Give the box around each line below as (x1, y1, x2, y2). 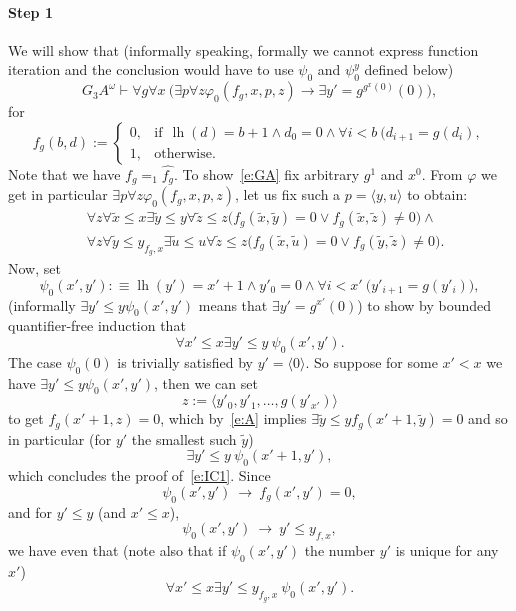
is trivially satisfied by (117, 351, 253, 372)
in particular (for (8, 428, 112, 449)
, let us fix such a (234, 184, 341, 205)
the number (304, 539, 376, 560)
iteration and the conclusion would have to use (8, 59, 294, 80)
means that (198, 294, 268, 315)
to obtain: (407, 184, 468, 205)
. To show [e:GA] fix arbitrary (174, 164, 360, 184)
